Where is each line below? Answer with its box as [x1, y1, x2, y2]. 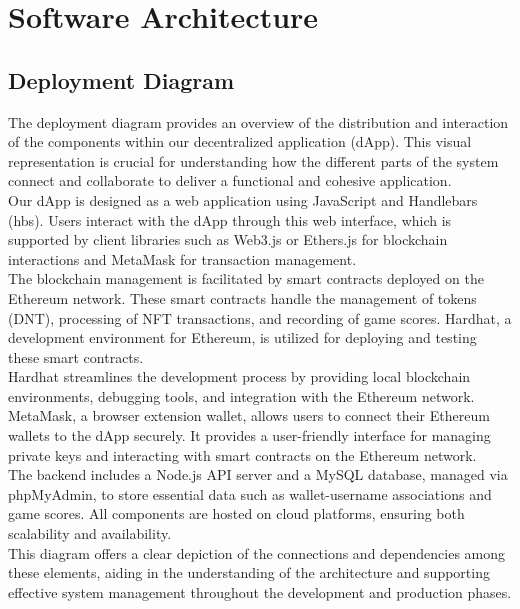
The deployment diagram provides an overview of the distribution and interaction [8, 111, 509, 132]
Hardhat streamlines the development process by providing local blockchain [8, 366, 471, 387]
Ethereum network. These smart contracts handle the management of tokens [8, 287, 477, 308]
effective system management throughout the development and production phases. [8, 581, 512, 602]
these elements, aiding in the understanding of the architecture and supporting [8, 562, 490, 583]
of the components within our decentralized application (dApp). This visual [8, 131, 472, 152]
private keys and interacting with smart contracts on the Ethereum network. [8, 444, 477, 465]
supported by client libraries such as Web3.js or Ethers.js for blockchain [8, 229, 448, 250]
